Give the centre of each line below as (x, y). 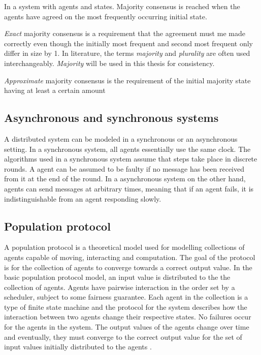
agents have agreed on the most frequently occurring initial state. (106, 16)
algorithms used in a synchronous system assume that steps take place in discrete (131, 159)
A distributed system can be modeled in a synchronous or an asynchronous (121, 138)
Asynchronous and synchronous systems (111, 118)
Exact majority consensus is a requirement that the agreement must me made (125, 33)
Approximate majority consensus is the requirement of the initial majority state (127, 80)
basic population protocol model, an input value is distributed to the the (117, 277)
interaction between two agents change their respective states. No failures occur (128, 317)
